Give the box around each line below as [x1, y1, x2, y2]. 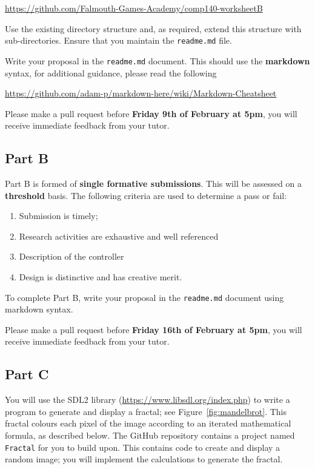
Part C [5, 365, 49, 383]
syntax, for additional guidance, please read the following [5, 66, 217, 79]
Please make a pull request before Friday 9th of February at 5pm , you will [5, 107, 297, 120]
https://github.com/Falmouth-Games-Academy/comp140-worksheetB [5, 2, 263, 14]
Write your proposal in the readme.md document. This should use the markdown [5, 54, 310, 67]
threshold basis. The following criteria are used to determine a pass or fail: [5, 189, 287, 201]
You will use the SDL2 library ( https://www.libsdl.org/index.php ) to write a [5, 393, 290, 406]
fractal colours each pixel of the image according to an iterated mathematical [5, 417, 291, 430]
